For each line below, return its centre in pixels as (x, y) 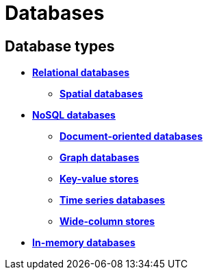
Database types (60, 46)
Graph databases (100, 158)
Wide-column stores (107, 222)
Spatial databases (101, 94)
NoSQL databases (74, 115)
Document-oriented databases (131, 136)
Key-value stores (99, 179)
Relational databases (81, 73)
